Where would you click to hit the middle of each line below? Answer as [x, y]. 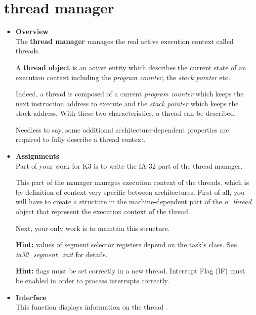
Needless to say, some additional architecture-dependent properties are [122, 129]
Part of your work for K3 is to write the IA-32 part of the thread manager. [129, 165]
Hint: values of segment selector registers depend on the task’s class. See [126, 245]
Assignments [38, 156]
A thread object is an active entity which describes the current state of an [131, 67]
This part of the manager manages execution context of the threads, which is [132, 182]
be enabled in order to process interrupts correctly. [92, 280]
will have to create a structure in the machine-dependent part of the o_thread [133, 202]
